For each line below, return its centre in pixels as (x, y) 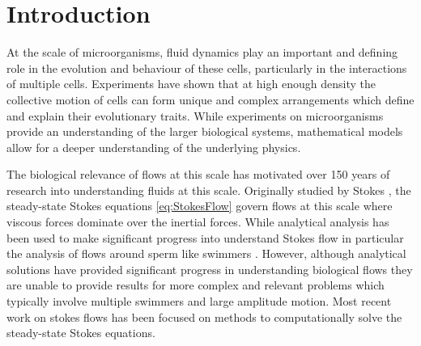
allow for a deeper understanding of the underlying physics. (154, 147)
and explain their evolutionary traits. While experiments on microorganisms (195, 115)
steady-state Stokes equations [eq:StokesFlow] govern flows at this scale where (200, 206)
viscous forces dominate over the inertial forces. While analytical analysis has (198, 222)
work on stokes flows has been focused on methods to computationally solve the (204, 316)
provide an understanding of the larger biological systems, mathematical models (205, 131)
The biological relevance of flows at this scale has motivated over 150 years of (198, 174)
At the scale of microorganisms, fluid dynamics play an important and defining (202, 52)
